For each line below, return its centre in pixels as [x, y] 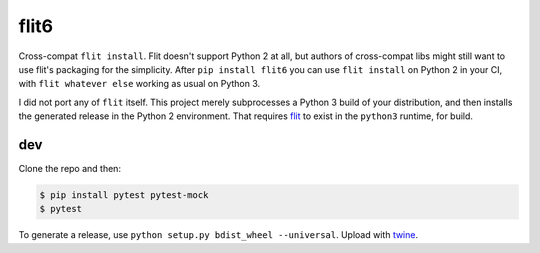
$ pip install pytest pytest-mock [124, 195]
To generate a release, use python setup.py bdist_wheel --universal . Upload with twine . [218, 235]
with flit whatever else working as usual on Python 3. [139, 84]
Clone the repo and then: [70, 169]
